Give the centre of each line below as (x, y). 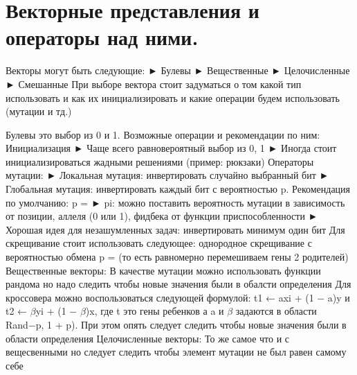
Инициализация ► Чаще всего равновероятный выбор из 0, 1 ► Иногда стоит (171, 148)
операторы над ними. (102, 37)
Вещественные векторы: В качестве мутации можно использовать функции (163, 270)
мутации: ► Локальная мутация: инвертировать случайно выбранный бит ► (167, 175)
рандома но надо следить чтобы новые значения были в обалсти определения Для (178, 284)
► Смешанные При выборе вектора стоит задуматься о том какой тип (154, 84)
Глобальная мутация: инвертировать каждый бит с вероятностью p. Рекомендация (178, 189)
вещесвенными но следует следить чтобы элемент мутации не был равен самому (176, 352)
